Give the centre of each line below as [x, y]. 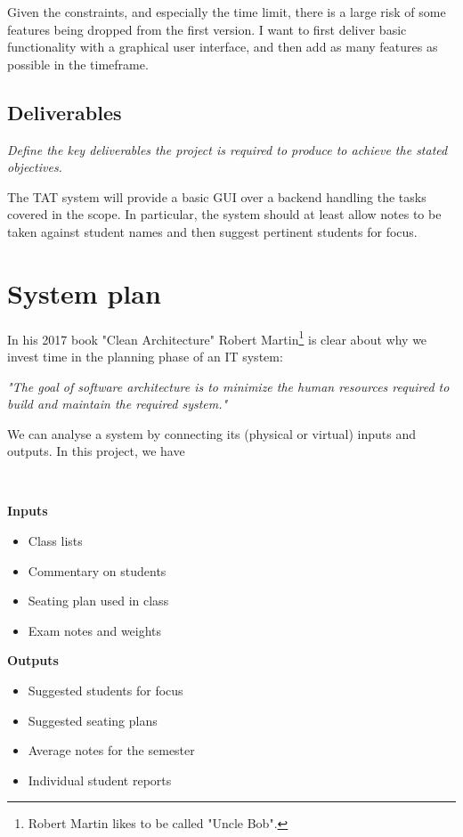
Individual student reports [100, 780]
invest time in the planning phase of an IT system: [145, 356]
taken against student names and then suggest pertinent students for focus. [212, 231]
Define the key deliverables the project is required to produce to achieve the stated [227, 149]
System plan [84, 293]
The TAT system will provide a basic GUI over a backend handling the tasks [217, 196]
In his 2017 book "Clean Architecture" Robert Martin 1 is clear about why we [217, 337]
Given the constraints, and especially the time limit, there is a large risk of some [227, 12]
